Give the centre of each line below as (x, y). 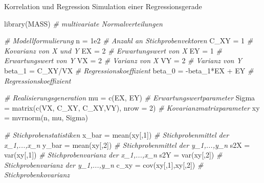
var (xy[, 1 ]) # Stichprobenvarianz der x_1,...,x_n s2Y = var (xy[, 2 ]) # (113, 155)
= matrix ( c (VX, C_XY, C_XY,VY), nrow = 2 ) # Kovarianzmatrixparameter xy (132, 107)
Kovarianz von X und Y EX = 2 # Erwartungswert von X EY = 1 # (113, 50)
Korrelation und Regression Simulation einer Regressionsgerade (103, 6)
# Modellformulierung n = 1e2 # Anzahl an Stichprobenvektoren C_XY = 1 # (129, 41)
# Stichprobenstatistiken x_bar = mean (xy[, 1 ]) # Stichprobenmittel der (117, 134)
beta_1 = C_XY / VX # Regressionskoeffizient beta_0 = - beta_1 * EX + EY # (129, 70)
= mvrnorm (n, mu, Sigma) (46, 117)
